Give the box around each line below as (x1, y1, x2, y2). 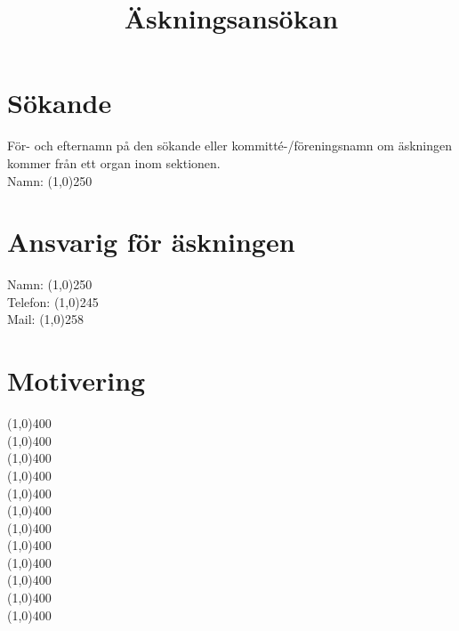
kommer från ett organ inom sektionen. (7, 153, 221, 172)
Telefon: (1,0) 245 (7, 292, 99, 311)
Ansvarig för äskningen (7, 223, 295, 260)
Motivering (7, 362, 146, 399)
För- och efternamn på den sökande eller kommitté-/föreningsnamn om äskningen (7, 136, 453, 155)
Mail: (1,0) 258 (7, 310, 84, 328)
